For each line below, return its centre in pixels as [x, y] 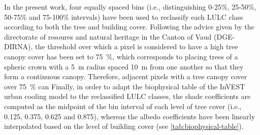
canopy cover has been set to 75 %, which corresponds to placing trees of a [121, 56]
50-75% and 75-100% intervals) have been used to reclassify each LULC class [124, 16]
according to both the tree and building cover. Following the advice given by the [129, 27]
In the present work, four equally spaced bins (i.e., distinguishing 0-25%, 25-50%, [130, 7]
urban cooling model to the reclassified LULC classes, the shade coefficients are [127, 96]
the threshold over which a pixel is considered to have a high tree [137, 46]
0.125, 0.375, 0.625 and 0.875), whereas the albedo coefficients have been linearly [130, 116]
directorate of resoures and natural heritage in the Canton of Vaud [108, 36]
